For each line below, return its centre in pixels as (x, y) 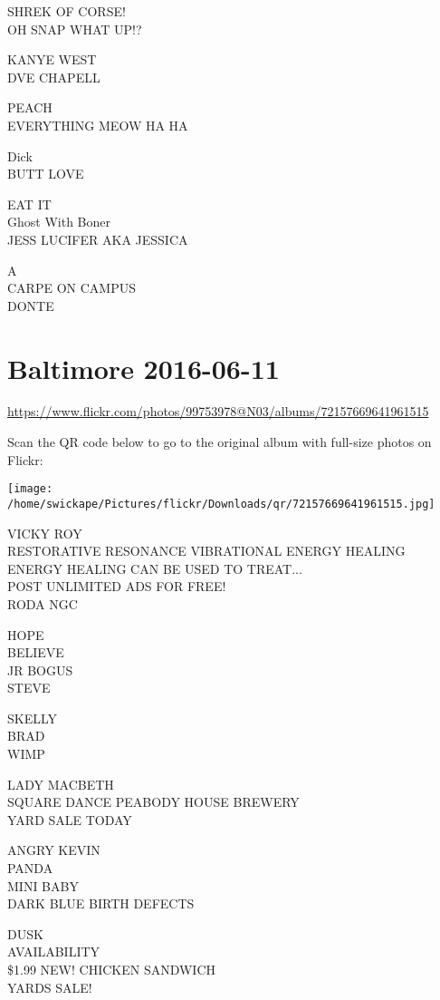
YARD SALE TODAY (70, 819)
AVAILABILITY (54, 951)
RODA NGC (43, 603)
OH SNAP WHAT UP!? (75, 29)
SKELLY (33, 718)
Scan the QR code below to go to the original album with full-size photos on (220, 442)
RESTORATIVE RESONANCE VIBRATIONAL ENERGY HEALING (206, 551)
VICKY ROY (45, 533)
